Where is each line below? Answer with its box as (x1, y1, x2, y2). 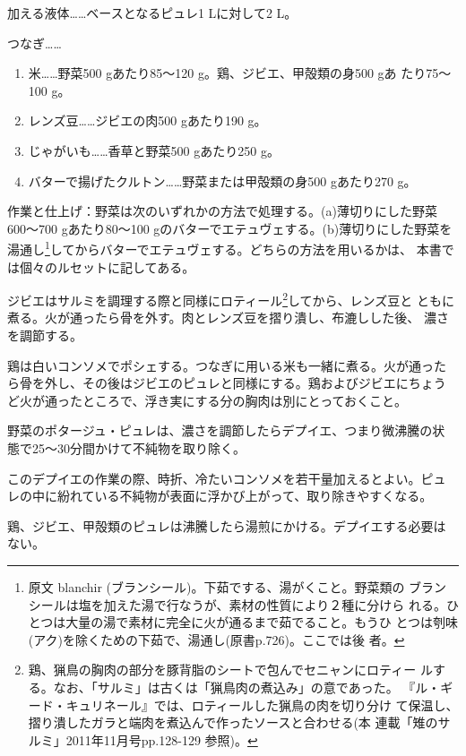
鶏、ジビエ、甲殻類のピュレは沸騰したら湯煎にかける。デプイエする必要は (7, 516, 446, 535)
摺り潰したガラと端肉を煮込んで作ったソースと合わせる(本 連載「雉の (28, 713, 438, 732)
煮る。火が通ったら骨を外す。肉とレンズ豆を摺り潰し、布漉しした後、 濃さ (7, 308, 449, 327)
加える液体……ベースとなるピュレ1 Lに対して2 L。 (7, 4, 298, 21)
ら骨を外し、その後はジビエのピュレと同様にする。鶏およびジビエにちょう (7, 374, 446, 392)
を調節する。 (7, 326, 82, 345)
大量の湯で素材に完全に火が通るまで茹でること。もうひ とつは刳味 (65, 613, 458, 631)
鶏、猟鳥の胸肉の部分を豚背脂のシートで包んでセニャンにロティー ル (28, 660, 433, 679)
